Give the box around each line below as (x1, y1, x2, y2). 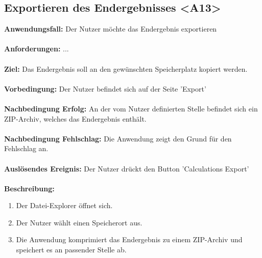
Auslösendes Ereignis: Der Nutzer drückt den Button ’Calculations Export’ (4, 163, 249, 174)
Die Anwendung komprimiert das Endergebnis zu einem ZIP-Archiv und (16, 234, 243, 245)
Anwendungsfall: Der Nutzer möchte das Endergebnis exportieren (4, 23, 217, 34)
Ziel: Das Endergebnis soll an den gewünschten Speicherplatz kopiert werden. (4, 63, 248, 74)
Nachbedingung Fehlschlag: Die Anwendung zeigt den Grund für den (4, 133, 232, 144)
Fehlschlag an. (4, 143, 49, 154)
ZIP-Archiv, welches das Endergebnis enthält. (4, 113, 147, 124)
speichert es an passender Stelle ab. (16, 244, 127, 255)
